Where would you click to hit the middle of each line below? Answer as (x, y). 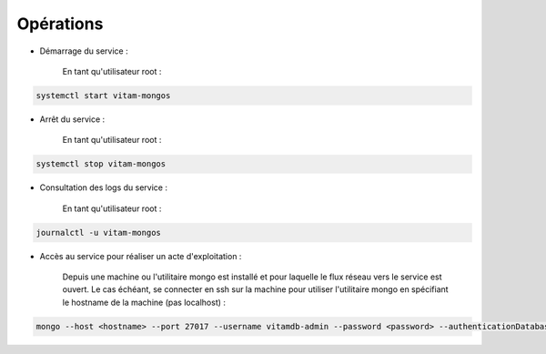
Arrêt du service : (72, 119)
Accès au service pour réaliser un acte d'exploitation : (141, 256)
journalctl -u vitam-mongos (98, 233)
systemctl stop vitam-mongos (101, 164)
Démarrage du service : (84, 51)
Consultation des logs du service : (104, 187)
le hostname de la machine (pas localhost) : (144, 302)
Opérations (60, 24)
